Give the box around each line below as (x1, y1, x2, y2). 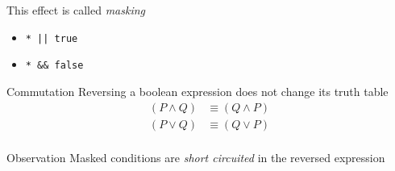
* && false (25, 60, 84, 72)
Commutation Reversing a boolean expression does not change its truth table (6, 82, 389, 99)
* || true (25, 32, 78, 44)
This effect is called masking (6, 2, 146, 18)
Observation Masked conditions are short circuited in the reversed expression (6, 148, 385, 165)
